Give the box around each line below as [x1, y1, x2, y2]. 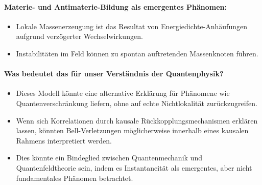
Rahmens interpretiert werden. [16, 135, 112, 146]
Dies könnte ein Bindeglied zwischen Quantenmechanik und [16, 152, 202, 163]
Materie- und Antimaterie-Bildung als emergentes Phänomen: [4, 1, 227, 12]
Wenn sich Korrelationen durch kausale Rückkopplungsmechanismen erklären [16, 115, 258, 126]
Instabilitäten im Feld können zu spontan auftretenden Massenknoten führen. [16, 48, 258, 58]
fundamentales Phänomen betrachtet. [16, 172, 133, 183]
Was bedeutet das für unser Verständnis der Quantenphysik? [4, 68, 224, 79]
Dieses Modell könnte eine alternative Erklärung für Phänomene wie [16, 88, 230, 98]
